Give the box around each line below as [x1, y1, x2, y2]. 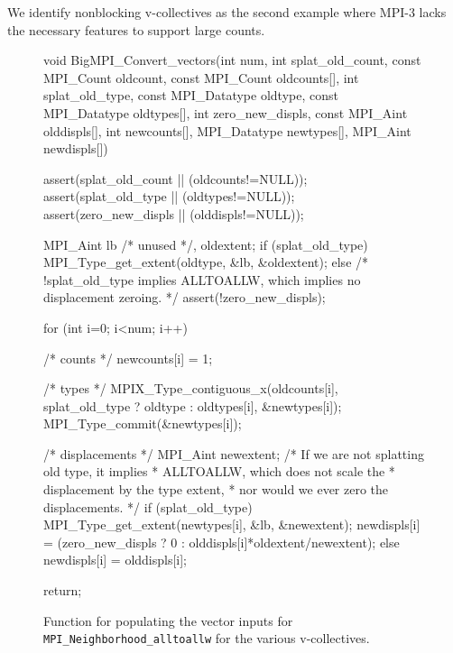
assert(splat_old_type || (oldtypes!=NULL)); [43, 187, 295, 206]
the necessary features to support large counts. [7, 20, 265, 39]
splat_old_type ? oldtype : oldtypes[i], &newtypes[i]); [43, 396, 342, 415]
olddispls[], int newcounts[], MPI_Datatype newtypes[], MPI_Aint [43, 121, 411, 140]
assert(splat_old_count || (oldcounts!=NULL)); [43, 169, 308, 188]
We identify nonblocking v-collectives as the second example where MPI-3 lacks [7, 3, 447, 21]
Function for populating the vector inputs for [43, 611, 293, 630]
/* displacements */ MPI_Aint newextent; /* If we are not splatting [43, 444, 424, 463]
